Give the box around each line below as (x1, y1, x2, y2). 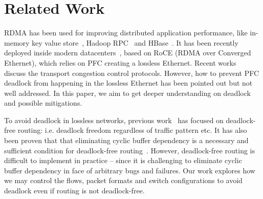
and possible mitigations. (4, 97, 82, 108)
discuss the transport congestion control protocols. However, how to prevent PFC (4, 67, 259, 78)
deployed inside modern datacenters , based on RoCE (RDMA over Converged (4, 47, 251, 58)
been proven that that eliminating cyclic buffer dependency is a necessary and (4, 135, 249, 146)
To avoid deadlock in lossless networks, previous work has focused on (4, 114, 224, 125)
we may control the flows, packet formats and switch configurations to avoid (4, 175, 243, 186)
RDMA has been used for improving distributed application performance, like (4, 27, 248, 38)
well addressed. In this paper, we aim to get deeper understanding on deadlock (4, 87, 251, 98)
